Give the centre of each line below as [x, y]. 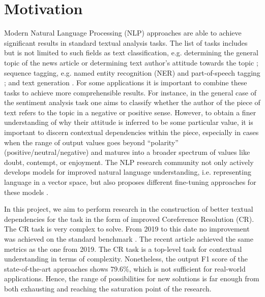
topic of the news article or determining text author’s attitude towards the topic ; [131, 62]
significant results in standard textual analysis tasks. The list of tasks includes [126, 42]
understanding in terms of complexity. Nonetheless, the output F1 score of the [126, 259]
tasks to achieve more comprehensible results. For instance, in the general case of [130, 92]
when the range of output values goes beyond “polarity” [91, 142]
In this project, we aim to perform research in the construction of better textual [129, 209]
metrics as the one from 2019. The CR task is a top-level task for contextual [123, 249]
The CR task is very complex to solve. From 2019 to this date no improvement [127, 229]
